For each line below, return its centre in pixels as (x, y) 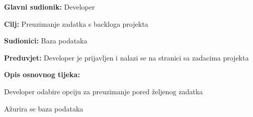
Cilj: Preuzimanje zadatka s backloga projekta (76, 23)
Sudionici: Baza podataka (46, 41)
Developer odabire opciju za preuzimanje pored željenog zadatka (104, 91)
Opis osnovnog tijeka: (42, 74)
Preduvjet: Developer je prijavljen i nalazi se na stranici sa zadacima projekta (126, 57)
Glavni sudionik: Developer (50, 7)
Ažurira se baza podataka (44, 108)
